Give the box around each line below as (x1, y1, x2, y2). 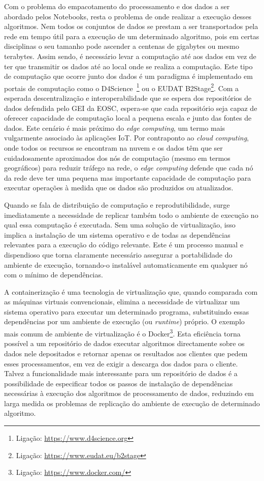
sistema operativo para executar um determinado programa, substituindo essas (4, 306, 249, 317)
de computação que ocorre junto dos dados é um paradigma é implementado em (4, 71, 253, 81)
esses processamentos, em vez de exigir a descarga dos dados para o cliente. (4, 358, 238, 369)
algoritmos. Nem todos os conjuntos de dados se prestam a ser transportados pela (4, 21, 258, 32)
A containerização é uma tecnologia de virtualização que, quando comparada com (4, 286, 258, 297)
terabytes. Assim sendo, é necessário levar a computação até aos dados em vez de (4, 50, 256, 61)
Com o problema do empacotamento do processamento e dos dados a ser (4, 1, 230, 11)
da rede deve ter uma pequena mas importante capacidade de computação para (4, 172, 251, 183)
